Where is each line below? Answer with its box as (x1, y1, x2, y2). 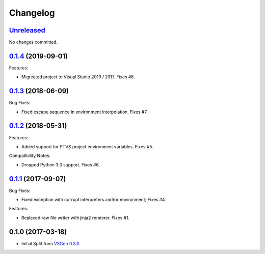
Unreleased (9, 26, 46, 34)
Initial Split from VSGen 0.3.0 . (21, 240, 81, 246)
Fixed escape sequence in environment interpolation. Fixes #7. (21, 109, 148, 115)
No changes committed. (9, 39, 58, 45)
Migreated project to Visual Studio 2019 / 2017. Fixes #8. (21, 74, 135, 80)
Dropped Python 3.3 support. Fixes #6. (21, 161, 100, 167)
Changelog (9, 7, 55, 18)
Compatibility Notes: (9, 153, 51, 159)
